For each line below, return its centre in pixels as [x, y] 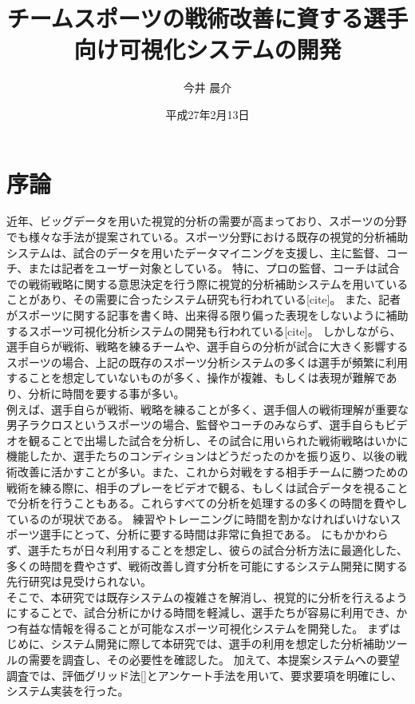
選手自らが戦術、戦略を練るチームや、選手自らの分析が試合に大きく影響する [207, 346]
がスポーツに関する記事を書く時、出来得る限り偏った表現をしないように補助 [207, 315]
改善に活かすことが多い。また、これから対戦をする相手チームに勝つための [213, 471]
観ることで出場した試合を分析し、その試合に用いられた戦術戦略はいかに [218, 440]
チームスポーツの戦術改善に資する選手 [207, 18]
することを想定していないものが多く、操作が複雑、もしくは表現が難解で [196, 378]
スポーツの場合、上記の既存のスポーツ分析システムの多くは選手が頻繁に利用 [207, 362]
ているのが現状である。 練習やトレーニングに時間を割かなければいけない [198, 518]
